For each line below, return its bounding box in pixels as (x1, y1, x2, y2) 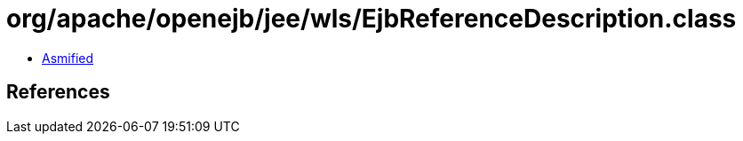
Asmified (42, 50, 94, 66)
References (6, 81, 110, 104)
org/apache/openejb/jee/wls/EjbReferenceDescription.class (6, 4, 737, 34)
